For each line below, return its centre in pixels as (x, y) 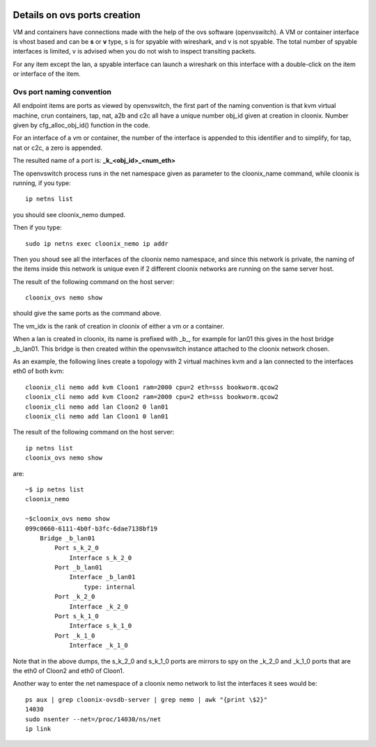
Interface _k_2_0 (99, 606)
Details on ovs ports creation (77, 15)
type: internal (110, 587)
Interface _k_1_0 (99, 645)
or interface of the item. (47, 74)
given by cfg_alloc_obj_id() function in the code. (81, 125)
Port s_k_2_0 (77, 548)
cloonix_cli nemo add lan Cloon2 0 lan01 (97, 407)
